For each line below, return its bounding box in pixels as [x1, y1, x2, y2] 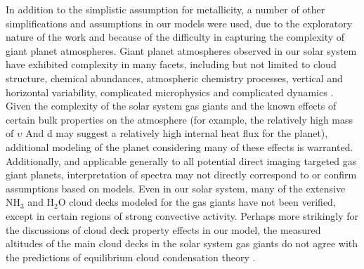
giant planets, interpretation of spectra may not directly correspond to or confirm [6, 167, 357, 182]
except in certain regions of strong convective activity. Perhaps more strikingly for [6, 208, 359, 223]
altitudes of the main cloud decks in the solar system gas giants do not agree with [6, 236, 358, 251]
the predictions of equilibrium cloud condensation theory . [6, 249, 256, 264]
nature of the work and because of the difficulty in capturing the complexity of [6, 29, 345, 44]
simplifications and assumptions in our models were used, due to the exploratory [6, 15, 353, 30]
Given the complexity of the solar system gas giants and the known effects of [6, 98, 337, 113]
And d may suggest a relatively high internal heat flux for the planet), [25, 126, 328, 140]
